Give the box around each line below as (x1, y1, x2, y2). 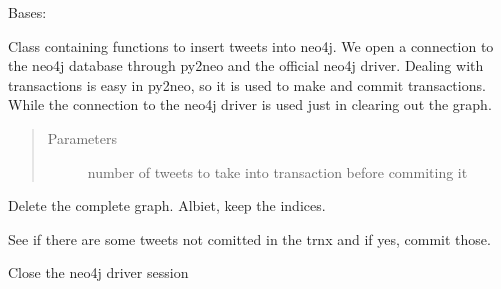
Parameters (47, 127, 117, 148)
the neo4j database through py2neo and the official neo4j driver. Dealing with (8, 55, 484, 76)
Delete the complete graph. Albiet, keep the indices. (8, 195, 326, 216)
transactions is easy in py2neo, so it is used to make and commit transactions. (8, 74, 486, 95)
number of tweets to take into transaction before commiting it (87, 161, 468, 182)
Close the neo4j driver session (8, 262, 189, 283)
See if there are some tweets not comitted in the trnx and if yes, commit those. (8, 228, 491, 249)
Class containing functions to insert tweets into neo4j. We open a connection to (8, 35, 494, 56)
